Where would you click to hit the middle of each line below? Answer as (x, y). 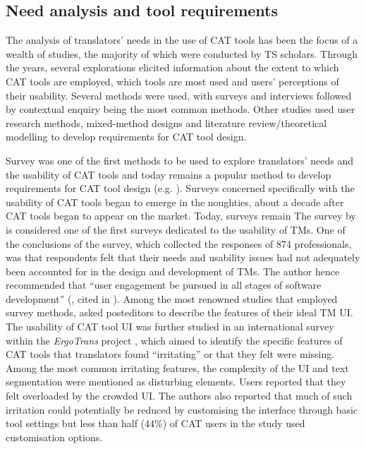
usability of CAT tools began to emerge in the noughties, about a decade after (175, 202)
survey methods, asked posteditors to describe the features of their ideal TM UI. (179, 312)
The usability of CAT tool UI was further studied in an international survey (170, 327)
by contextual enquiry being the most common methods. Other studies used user (181, 109)
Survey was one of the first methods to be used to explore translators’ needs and (180, 160)
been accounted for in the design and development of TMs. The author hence (173, 271)
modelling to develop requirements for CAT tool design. (126, 137)
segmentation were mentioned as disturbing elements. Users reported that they (176, 382)
